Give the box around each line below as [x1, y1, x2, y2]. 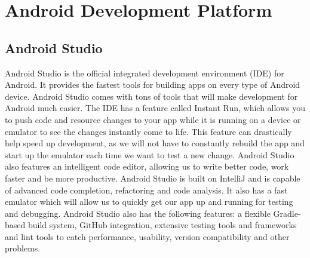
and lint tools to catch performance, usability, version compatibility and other [5, 230, 290, 242]
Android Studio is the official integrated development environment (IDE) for [5, 66, 284, 79]
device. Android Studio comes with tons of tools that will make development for [5, 90, 298, 102]
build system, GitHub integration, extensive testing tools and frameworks [27, 219, 297, 231]
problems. [5, 242, 41, 254]
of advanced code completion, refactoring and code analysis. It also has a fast [5, 183, 288, 196]
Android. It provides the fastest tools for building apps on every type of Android [5, 78, 300, 91]
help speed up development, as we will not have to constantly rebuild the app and [5, 137, 305, 149]
